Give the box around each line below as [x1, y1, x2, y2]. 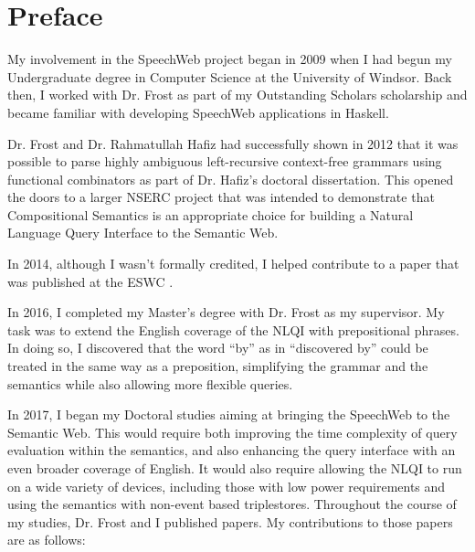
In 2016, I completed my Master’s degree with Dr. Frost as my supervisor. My [7, 303, 445, 322]
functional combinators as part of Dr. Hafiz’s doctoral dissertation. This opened [7, 169, 454, 188]
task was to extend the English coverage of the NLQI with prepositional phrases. [7, 320, 459, 339]
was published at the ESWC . [7, 271, 174, 291]
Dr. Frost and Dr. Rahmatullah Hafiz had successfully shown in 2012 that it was [7, 133, 459, 153]
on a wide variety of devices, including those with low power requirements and [7, 476, 446, 495]
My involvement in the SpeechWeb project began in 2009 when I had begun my [7, 49, 452, 69]
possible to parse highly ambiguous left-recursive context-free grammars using [7, 152, 442, 171]
